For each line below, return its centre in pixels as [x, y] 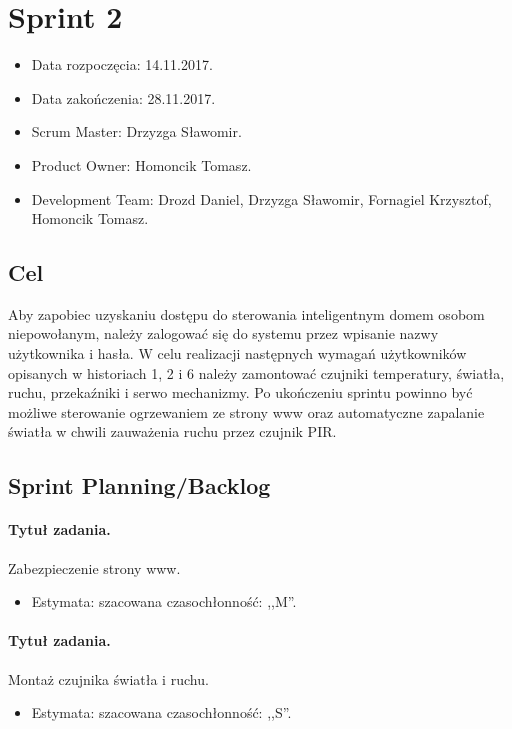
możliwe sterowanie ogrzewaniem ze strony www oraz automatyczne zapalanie [246, 411]
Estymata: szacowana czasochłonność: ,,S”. [161, 712]
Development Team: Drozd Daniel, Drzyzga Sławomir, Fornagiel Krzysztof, [261, 198]
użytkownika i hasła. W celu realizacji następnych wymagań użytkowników [237, 353]
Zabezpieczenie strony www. [94, 567]
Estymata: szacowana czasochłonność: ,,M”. [164, 601]
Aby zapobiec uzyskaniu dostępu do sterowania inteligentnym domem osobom [246, 313]
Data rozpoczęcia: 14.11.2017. [122, 64]
